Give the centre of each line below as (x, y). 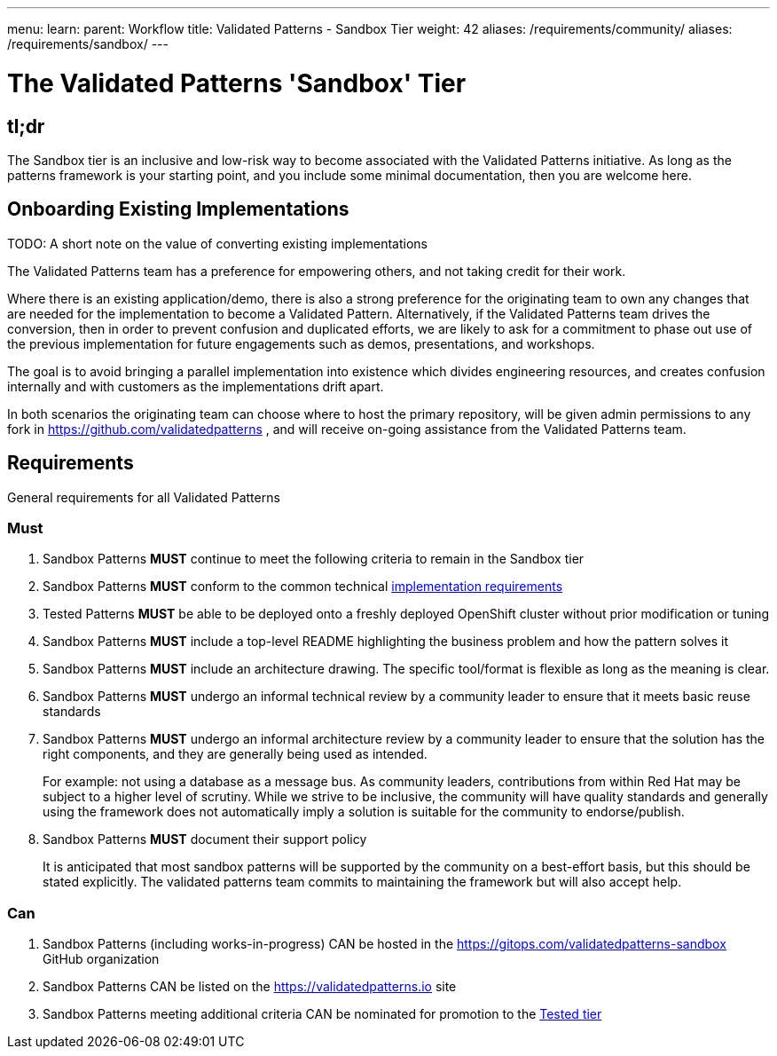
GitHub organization (101, 959)
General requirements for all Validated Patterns (144, 497)
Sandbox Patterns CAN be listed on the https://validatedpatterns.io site (250, 987)
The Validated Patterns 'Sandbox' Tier (237, 83)
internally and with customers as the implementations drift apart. (196, 386)
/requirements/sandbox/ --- (88, 44)
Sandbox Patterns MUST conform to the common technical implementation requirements (303, 587)
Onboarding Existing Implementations (178, 209)
